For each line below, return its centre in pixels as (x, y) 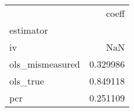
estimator (29, 30)
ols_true (27, 81)
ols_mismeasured (45, 64)
